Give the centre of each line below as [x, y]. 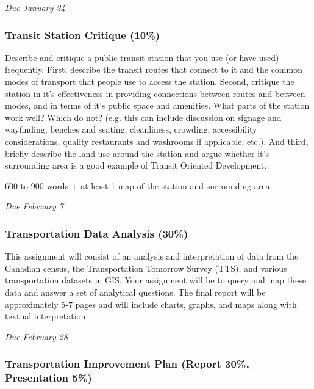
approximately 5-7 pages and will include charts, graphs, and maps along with [151, 304]
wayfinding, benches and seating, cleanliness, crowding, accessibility [131, 129]
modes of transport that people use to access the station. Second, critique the [150, 81]
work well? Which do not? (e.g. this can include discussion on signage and [143, 117]
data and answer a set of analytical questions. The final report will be [135, 292]
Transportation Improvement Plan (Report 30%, [127, 364]
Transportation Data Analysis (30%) [97, 233]
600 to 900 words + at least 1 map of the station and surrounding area [137, 185]
